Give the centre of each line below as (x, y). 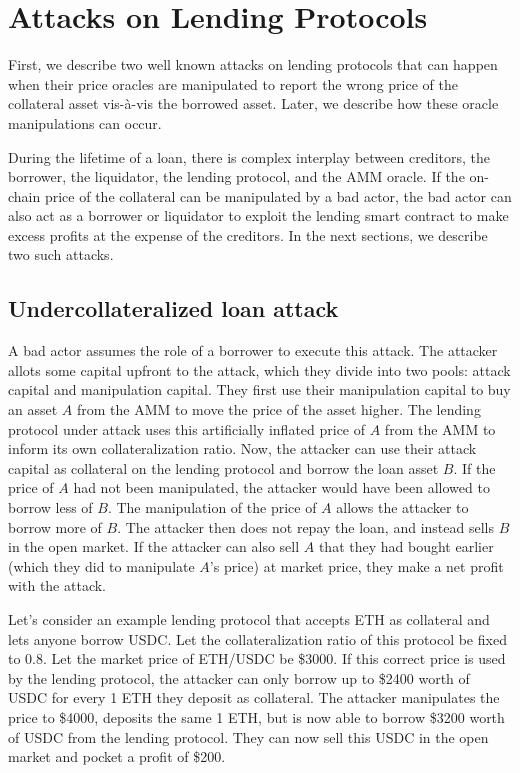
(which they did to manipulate (101, 565)
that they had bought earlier (406, 546)
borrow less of (50, 507)
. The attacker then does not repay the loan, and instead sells (305, 526)
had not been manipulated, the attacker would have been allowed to (281, 487)
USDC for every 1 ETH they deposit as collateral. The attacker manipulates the (254, 697)
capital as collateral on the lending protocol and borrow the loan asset (223, 467)
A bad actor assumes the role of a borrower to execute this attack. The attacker (253, 350)
